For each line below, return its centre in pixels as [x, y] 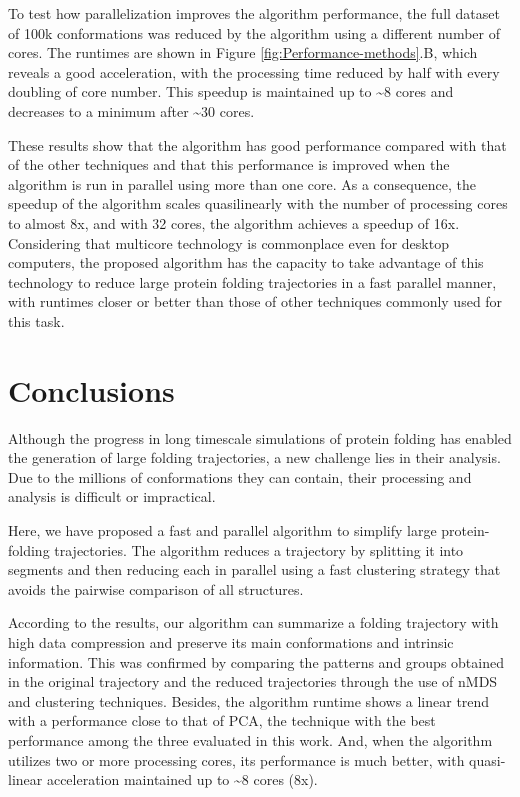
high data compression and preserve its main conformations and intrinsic [231, 641]
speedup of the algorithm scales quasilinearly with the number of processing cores [258, 203]
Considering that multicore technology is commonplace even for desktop [228, 242]
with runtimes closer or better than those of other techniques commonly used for [255, 301]
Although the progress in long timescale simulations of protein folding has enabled [260, 437]
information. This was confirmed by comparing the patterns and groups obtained [256, 661]
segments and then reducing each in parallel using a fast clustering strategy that [254, 569]
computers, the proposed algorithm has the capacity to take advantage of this [246, 262]
